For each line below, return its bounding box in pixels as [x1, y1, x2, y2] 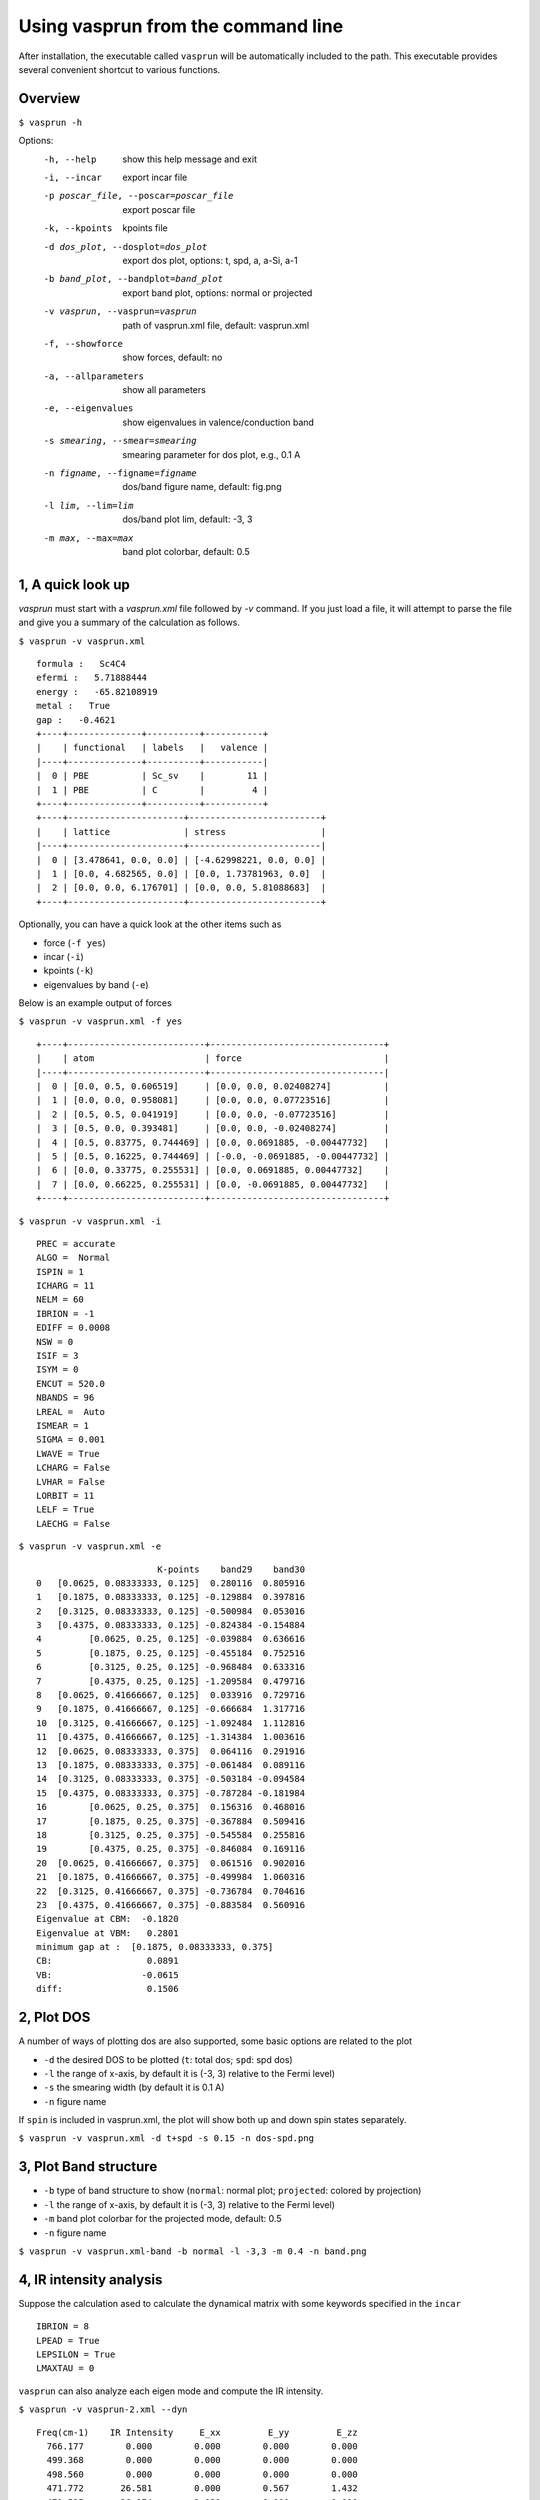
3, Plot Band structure [18, 2158, 158, 2175]
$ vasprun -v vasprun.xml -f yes [18, 1016, 183, 1027]
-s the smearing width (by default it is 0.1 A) [43, 2081, 225, 2094]
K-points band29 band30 [156, 1563, 305, 1575]
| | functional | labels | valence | [36, 742, 269, 754]
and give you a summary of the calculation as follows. [18, 616, 240, 629]
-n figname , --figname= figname [43, 468, 197, 479]
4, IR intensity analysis [18, 2271, 163, 2288]
